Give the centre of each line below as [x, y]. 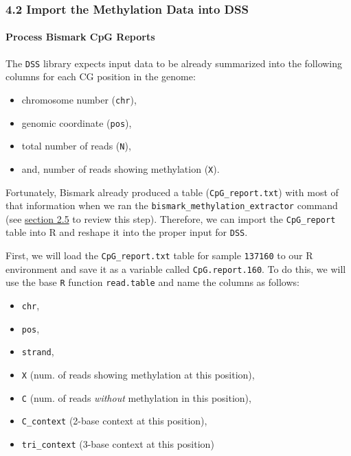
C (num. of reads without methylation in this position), [136, 397]
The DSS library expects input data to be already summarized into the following [174, 63]
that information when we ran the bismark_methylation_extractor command [172, 205]
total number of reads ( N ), [76, 146]
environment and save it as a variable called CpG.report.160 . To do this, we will [176, 268]
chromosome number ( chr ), [79, 99]
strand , [38, 351]
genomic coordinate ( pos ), [77, 122]
